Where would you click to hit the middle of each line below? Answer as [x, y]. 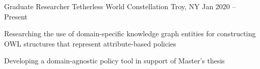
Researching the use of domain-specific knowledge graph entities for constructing [130, 33]
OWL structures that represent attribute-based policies [90, 43]
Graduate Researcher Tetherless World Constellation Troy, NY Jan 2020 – [120, 6]
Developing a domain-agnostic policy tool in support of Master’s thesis [114, 61]
